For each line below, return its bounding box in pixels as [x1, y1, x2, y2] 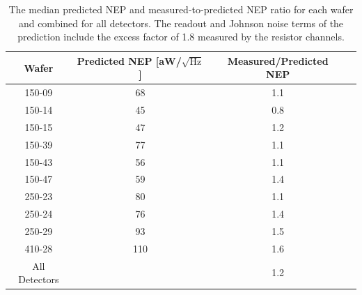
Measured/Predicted [227, 53, 329, 68]
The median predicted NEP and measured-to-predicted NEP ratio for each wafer [8, 2, 354, 16]
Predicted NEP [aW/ [77, 53, 182, 68]
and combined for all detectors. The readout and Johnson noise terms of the [18, 15, 344, 30]
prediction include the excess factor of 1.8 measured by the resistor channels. [17, 29, 345, 44]
